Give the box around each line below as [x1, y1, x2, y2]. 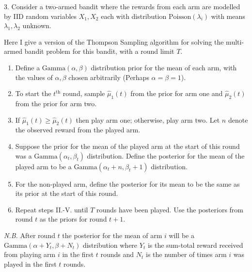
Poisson [168, 13, 191, 20]
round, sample [63, 88, 105, 98]
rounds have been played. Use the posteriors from [96, 204, 244, 214]
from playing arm [4, 249, 56, 259]
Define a [15, 62, 40, 72]
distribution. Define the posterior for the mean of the [87, 150, 245, 160]
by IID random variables [4, 11, 77, 21]
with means [211, 11, 245, 21]
